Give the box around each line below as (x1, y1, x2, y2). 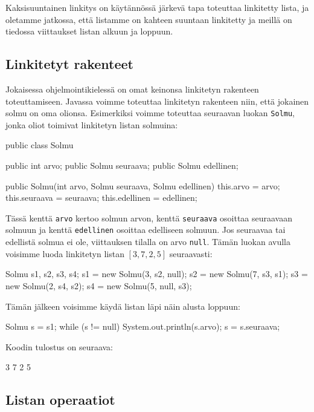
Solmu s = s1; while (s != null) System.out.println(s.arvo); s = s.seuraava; (5, 320, 280, 333)
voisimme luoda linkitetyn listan (5, 247, 124, 260)
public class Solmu (5, 139, 74, 151)
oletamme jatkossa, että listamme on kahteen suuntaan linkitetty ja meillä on (5, 13, 292, 25)
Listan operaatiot (5, 390, 115, 409)
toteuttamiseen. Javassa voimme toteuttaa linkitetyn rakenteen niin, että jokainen (5, 94, 309, 107)
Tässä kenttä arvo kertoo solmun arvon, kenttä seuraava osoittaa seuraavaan (5, 211, 292, 224)
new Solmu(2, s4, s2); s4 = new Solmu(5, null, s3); (5, 279, 192, 292)
